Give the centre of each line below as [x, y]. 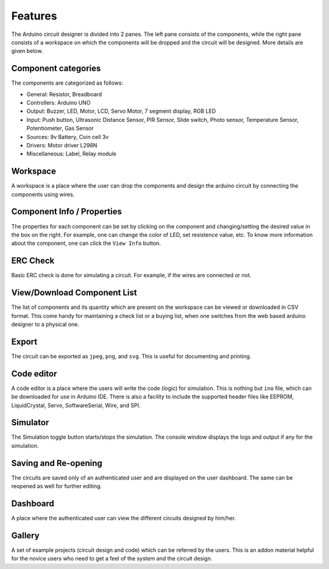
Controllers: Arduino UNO [58, 103]
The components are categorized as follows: [67, 83]
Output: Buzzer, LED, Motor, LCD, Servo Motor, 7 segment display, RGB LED [121, 111]
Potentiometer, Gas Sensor [60, 129]
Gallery [25, 535]
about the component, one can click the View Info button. [86, 243]
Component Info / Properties [66, 212]
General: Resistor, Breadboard [64, 94]
